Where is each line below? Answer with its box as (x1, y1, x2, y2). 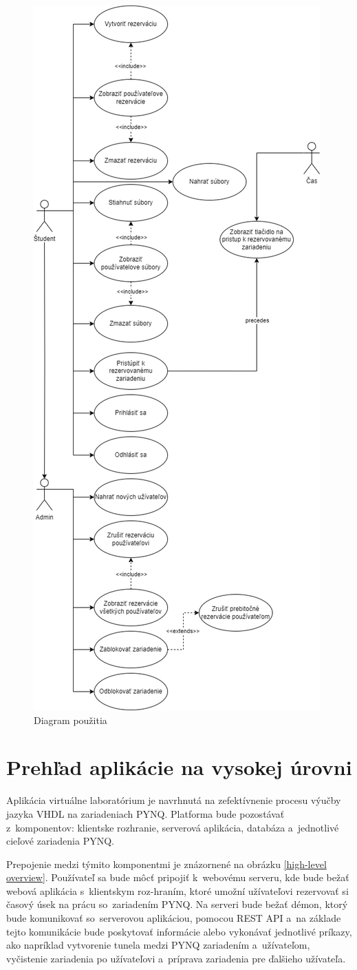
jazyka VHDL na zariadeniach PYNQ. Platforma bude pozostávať (6, 806, 285, 821)
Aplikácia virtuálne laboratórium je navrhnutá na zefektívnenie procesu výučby (6, 793, 341, 807)
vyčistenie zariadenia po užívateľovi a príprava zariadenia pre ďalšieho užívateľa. (6, 951, 346, 965)
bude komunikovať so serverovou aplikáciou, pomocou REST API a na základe (6, 911, 341, 925)
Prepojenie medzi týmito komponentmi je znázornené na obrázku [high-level (6, 856, 327, 871)
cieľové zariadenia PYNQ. (6, 834, 114, 848)
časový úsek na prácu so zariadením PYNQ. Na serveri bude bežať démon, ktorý (6, 897, 348, 911)
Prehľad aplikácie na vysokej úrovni (6, 753, 352, 781)
